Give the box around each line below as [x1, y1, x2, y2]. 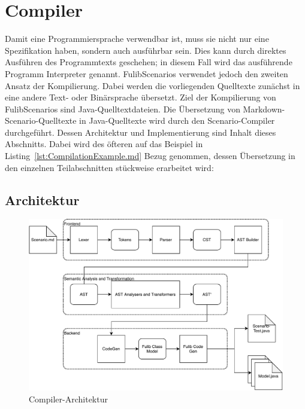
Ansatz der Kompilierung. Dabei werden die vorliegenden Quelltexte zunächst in [5, 79, 300, 91]
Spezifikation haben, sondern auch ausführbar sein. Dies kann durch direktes [5, 44, 286, 56]
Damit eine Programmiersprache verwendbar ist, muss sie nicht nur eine [5, 32, 269, 45]
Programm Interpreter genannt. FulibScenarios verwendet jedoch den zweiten [5, 67, 288, 80]
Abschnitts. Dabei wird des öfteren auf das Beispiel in [5, 138, 203, 150]
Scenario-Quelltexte [5, 114, 77, 127]
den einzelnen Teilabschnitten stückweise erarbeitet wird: [5, 161, 214, 173]
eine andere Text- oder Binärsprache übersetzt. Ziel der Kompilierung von [5, 91, 276, 103]
